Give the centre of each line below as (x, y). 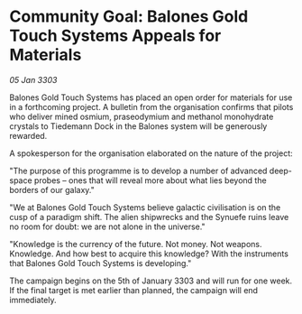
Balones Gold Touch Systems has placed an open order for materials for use (151, 97)
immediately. (33, 300)
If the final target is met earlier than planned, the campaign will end (134, 290)
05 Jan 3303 (33, 79)
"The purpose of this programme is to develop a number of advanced (138, 171)
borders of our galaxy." (52, 189)
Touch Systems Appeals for (115, 36)
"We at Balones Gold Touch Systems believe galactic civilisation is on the (145, 207)
